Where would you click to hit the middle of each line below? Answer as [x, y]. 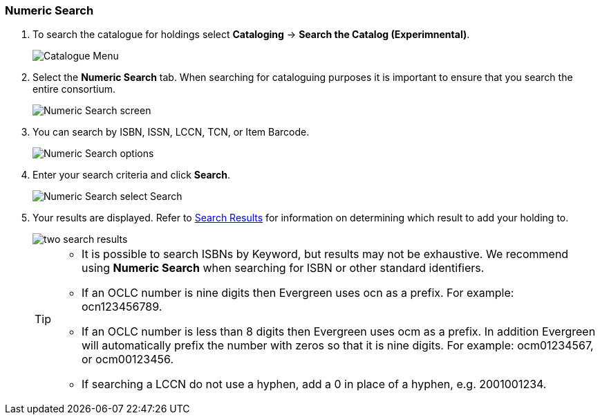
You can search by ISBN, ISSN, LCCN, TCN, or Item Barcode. [171, 132]
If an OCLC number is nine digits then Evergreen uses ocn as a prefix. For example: [298, 293]
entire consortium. [74, 89]
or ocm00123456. [128, 359]
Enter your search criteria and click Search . [131, 175]
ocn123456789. [122, 307]
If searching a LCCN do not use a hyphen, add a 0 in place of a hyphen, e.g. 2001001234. [314, 384]
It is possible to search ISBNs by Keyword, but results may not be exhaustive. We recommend [325, 254]
